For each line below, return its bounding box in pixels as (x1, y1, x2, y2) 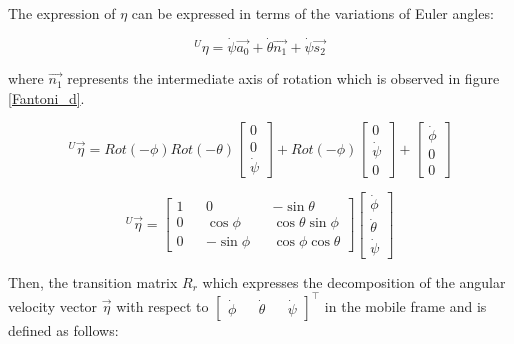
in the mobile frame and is (324, 295, 487, 316)
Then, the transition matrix (8, 271, 178, 292)
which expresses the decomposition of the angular (202, 271, 506, 292)
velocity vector (8, 295, 98, 316)
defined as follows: (8, 319, 119, 340)
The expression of (8, 3, 116, 23)
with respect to (116, 295, 209, 316)
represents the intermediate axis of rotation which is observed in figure (67, 68, 500, 89)
